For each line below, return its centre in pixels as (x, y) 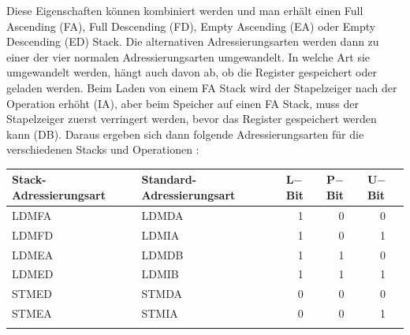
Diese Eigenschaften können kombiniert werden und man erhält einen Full (185, 10)
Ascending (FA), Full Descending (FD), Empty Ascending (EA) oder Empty (191, 26)
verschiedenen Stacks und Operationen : (103, 149)
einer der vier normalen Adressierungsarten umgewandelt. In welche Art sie (188, 56)
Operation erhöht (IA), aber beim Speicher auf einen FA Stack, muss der (183, 103)
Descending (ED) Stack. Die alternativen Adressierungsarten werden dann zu (193, 41)
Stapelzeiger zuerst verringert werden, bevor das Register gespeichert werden (192, 119)
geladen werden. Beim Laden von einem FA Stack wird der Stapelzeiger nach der (202, 87)
